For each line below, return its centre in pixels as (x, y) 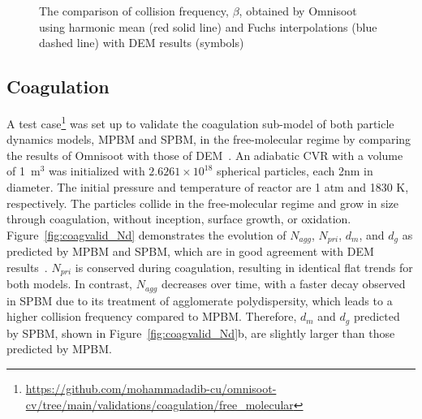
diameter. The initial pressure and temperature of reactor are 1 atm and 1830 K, (208, 187)
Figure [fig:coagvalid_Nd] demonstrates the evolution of (146, 234)
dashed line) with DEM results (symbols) (142, 43)
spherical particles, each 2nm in (295, 171)
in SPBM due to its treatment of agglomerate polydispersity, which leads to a (200, 300)
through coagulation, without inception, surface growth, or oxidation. (179, 219)
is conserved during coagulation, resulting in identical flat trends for (244, 267)
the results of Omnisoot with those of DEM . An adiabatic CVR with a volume (205, 155)
